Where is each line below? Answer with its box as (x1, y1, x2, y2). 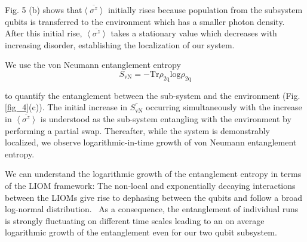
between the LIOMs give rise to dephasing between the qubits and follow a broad (5, 191, 302, 203)
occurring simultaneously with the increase (146, 101, 302, 113)
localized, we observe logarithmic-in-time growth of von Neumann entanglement (5, 136, 297, 148)
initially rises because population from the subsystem (108, 4, 303, 15)
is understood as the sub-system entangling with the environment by (40, 112, 291, 125)
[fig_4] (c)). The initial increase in (5, 101, 128, 113)
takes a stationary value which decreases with (110, 27, 277, 39)
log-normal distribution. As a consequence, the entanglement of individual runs (5, 203, 299, 215)
